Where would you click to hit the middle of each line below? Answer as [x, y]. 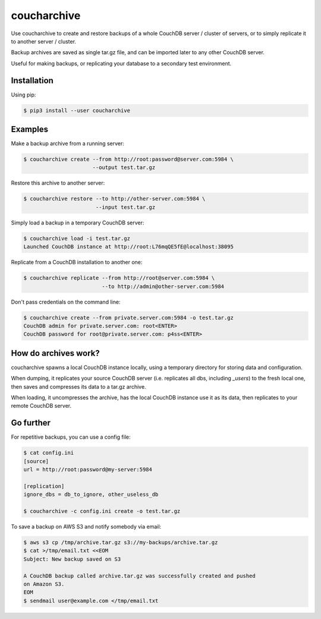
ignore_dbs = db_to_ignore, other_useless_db [91, 495]
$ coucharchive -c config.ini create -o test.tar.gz [102, 511]
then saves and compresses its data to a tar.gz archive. [78, 386]
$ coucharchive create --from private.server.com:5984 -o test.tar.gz [129, 318]
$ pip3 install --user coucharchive [77, 110]
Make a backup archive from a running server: [68, 143]
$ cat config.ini [49, 453]
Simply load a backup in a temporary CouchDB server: [78, 223]
